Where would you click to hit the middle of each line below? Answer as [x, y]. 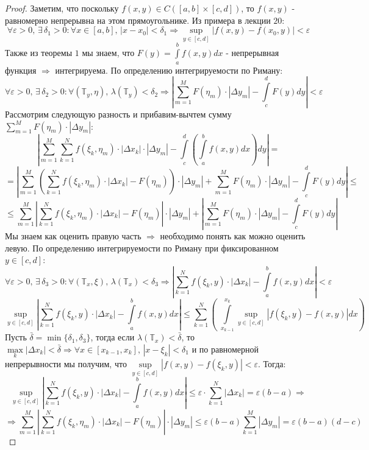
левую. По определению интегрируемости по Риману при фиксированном [142, 248]
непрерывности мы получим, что [66, 363]
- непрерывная [253, 53]
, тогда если [113, 337]
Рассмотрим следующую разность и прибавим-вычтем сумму [118, 114]
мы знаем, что [108, 53]
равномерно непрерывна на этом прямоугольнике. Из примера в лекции [138, 20]
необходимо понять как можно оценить [233, 235]
